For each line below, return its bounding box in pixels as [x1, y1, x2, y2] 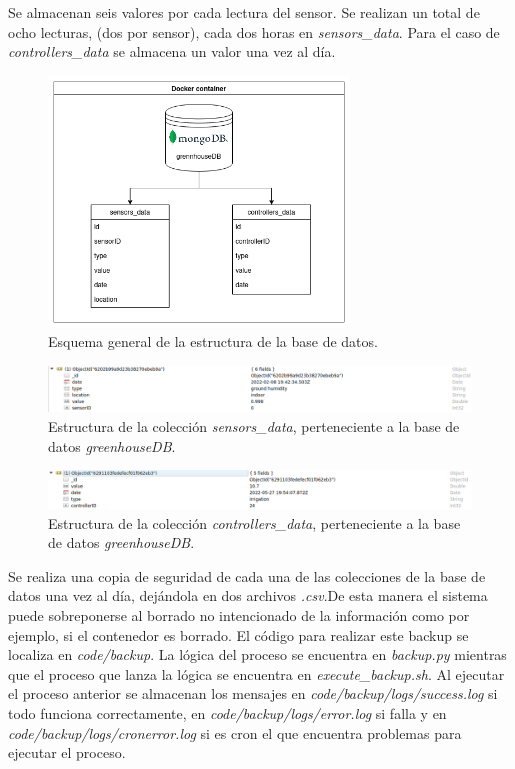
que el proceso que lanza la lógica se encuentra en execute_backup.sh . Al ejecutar [8, 663, 505, 684]
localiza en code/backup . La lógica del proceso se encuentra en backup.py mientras [8, 644, 507, 665]
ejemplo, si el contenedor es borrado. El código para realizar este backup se [8, 624, 469, 645]
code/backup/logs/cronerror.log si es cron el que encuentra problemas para [8, 722, 462, 743]
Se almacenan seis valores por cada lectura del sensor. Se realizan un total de [8, 2, 480, 22]
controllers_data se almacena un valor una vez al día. [8, 41, 336, 62]
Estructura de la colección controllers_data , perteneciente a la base [48, 512, 461, 533]
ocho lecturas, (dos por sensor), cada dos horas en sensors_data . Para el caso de [8, 21, 500, 42]
